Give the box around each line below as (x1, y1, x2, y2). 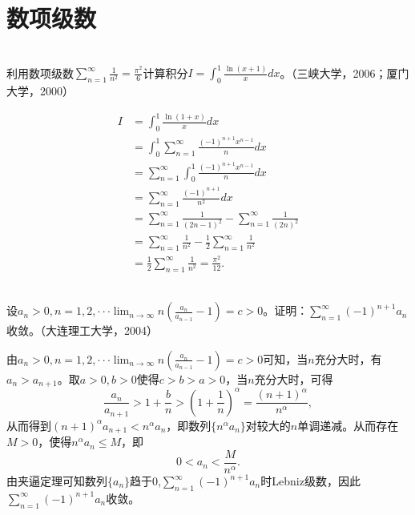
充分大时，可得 (254, 370, 333, 387)
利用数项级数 (6, 64, 74, 81)
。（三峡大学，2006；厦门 (280, 64, 409, 81)
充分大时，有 (314, 350, 382, 367)
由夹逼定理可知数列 (6, 473, 107, 489)
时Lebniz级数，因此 (260, 473, 361, 489)
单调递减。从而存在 (297, 416, 399, 433)
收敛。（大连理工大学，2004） (6, 322, 158, 339)
